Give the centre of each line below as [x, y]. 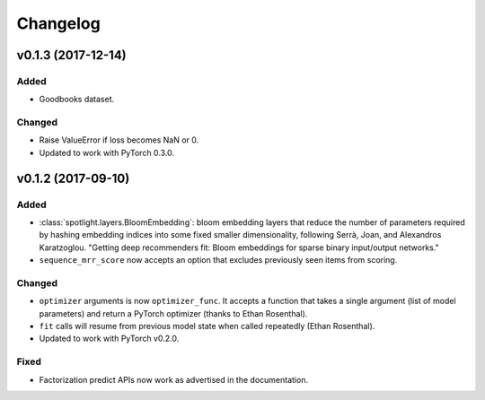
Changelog [58, 23]
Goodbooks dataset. [77, 100]
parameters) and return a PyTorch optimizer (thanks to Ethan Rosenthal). [173, 313]
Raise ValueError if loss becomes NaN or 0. [119, 140]
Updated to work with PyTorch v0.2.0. [109, 339]
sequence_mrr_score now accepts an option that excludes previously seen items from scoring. [218, 260]
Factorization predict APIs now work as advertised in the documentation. [174, 379]
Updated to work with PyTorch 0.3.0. [107, 152]
